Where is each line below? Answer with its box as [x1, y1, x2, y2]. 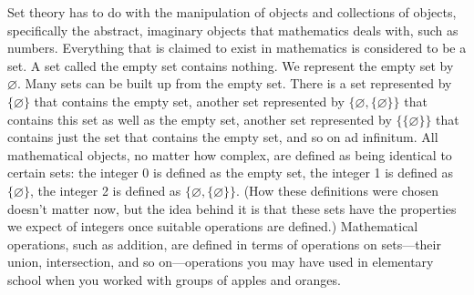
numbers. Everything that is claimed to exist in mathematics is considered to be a [7, 38, 467, 57]
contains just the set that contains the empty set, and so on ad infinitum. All [7, 127, 438, 147]
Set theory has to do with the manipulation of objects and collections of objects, [7, 3, 457, 21]
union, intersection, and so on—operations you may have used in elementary [7, 252, 434, 271]
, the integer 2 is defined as [29, 180, 181, 199]
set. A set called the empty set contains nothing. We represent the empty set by [7, 56, 454, 75]
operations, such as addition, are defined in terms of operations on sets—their [7, 234, 441, 253]
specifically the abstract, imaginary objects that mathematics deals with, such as [7, 20, 459, 39]
